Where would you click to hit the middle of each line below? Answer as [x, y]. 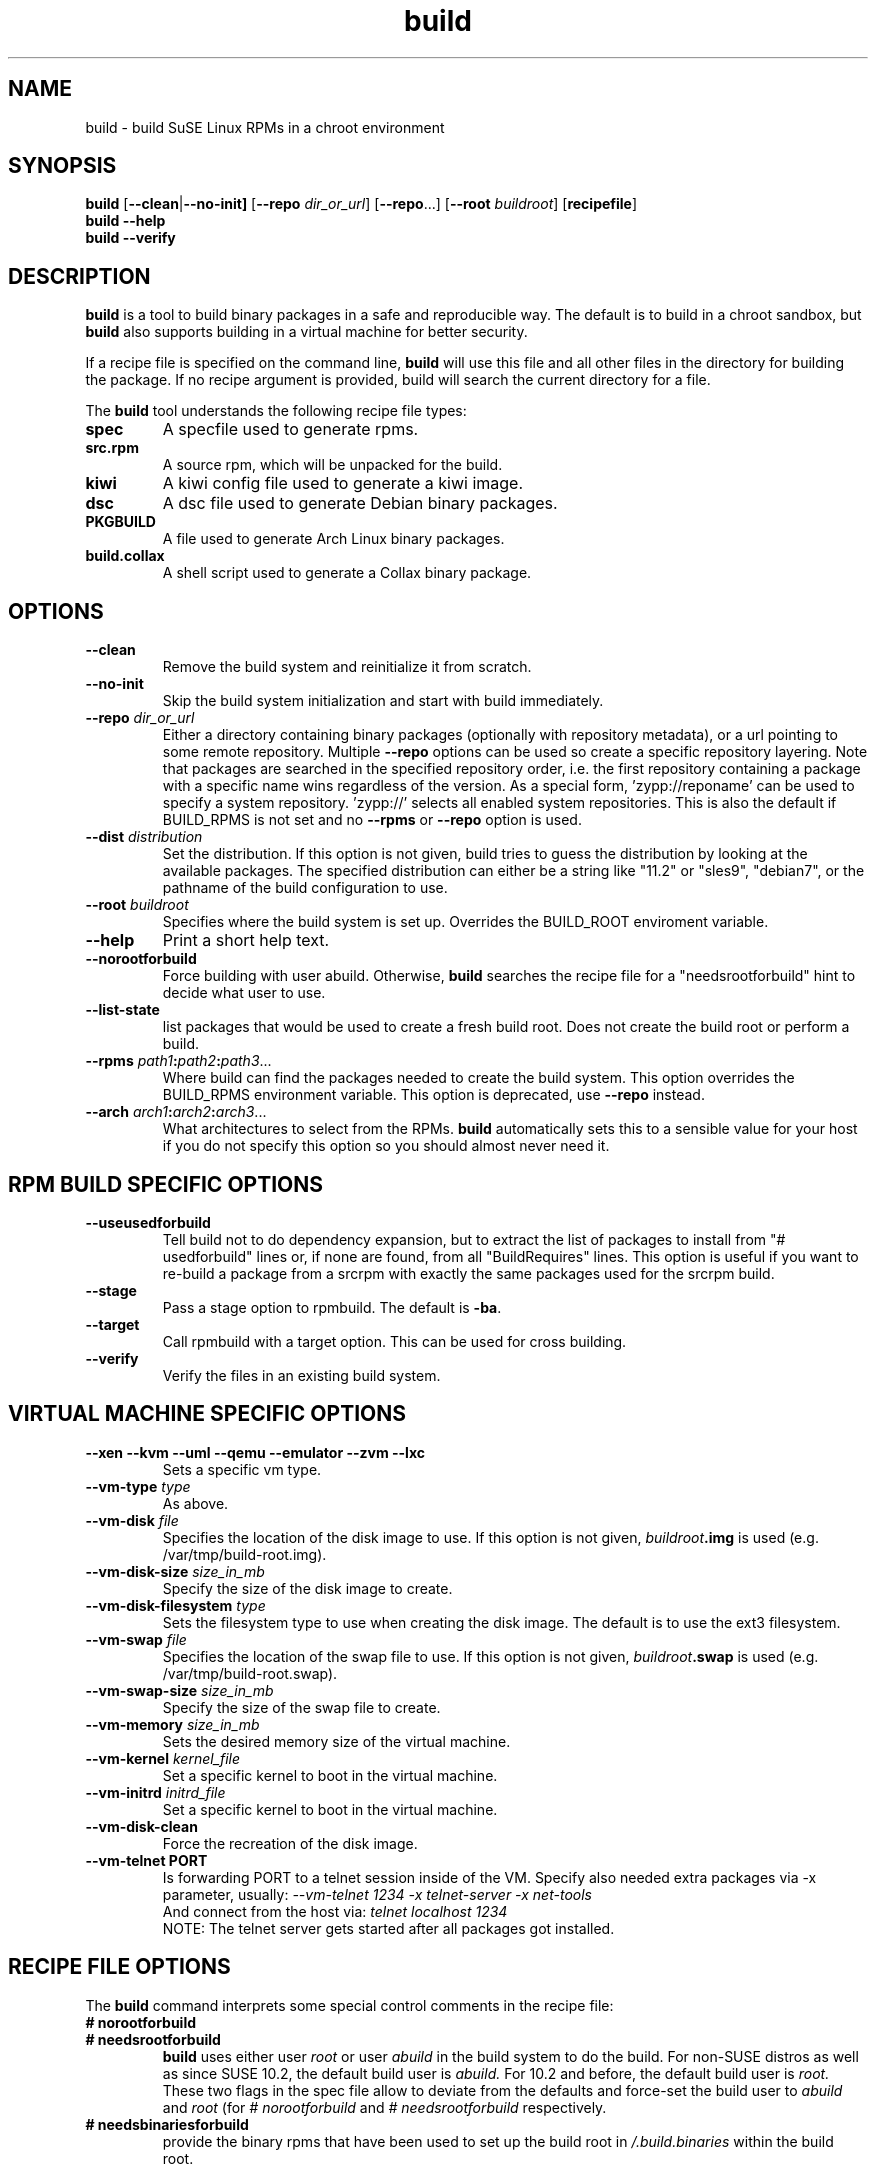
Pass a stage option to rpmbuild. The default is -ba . [332, 1307]
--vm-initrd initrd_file [155, 1792]
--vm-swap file [136, 1639]
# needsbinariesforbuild [167, 2124]
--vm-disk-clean [141, 1826]
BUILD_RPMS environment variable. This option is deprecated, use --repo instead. [433, 1095]
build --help [125, 221]
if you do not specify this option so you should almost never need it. [386, 1146]
